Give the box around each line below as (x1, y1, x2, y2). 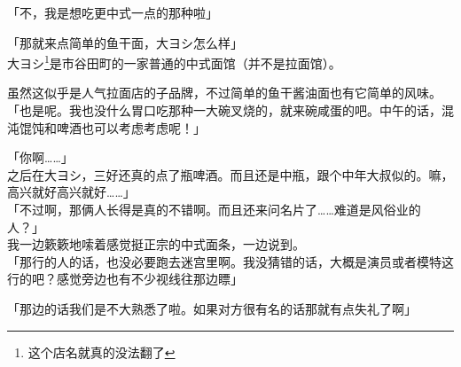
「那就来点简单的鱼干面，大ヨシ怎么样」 (7, 33, 243, 51)
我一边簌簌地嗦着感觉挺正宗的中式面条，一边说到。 (7, 235, 305, 254)
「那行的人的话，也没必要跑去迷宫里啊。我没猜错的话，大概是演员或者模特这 (7, 252, 454, 270)
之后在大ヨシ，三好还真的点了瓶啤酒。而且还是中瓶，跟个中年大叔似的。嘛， (7, 165, 454, 183)
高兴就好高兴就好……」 (7, 183, 136, 201)
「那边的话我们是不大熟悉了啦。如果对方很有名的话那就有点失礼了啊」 (7, 299, 417, 317)
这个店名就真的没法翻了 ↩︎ (27, 342, 176, 361)
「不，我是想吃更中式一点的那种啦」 (7, 4, 218, 21)
